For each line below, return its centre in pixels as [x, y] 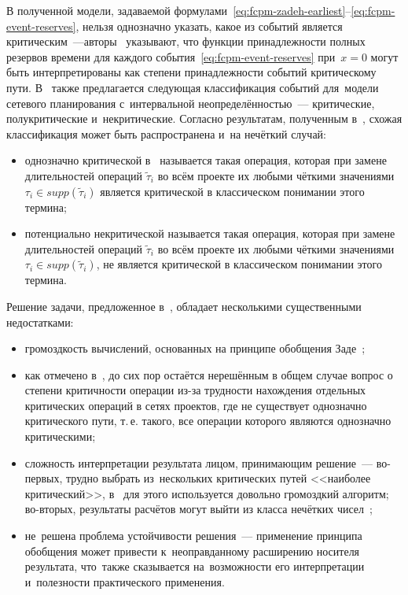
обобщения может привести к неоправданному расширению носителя [192, 551]
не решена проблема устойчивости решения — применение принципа [193, 536]
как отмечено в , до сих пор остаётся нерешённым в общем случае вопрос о [209, 374]
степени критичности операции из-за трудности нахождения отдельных [195, 390]
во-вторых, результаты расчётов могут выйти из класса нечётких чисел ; [198, 509]
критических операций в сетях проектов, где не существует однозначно [196, 405]
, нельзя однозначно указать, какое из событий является [209, 26]
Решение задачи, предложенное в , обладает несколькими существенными [184, 306]
